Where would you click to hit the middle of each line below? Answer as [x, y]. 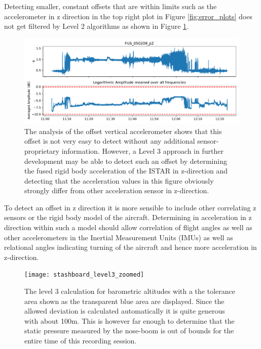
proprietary [42, 150]
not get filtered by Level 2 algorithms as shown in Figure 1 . [96, 26]
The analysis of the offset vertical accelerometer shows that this [123, 131]
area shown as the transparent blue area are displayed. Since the [124, 301]
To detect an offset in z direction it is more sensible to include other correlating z [130, 207]
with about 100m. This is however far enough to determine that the [129, 320]
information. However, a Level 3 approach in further [142, 150]
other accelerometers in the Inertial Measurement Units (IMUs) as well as [119, 237]
